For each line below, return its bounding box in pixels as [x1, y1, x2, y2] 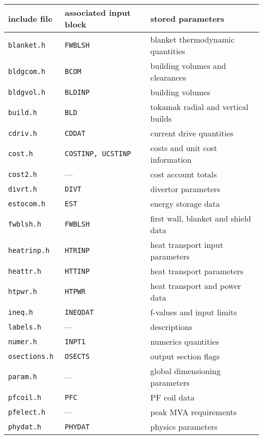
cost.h [8, 150, 33, 158]
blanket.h [8, 41, 46, 49]
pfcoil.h [8, 393, 41, 401]
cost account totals [150, 168, 217, 180]
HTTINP [65, 267, 90, 275]
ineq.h [8, 308, 33, 316]
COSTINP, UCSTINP [65, 150, 131, 158]
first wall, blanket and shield [150, 212, 251, 224]
